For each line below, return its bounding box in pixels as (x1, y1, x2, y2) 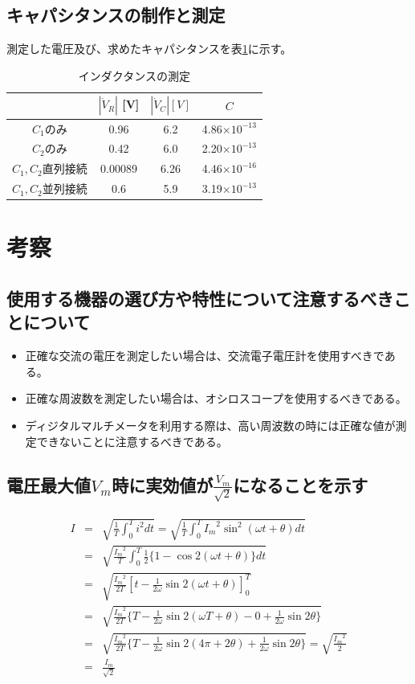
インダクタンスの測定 (78, 67, 191, 84)
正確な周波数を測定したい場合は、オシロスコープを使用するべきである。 (25, 390, 407, 407)
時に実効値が (112, 472, 214, 497)
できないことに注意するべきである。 (36, 432, 228, 449)
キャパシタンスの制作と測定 (6, 2, 226, 27)
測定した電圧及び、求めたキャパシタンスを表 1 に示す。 (6, 40, 292, 57)
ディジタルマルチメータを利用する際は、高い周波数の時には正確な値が (25, 417, 396, 434)
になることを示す (233, 472, 368, 497)
